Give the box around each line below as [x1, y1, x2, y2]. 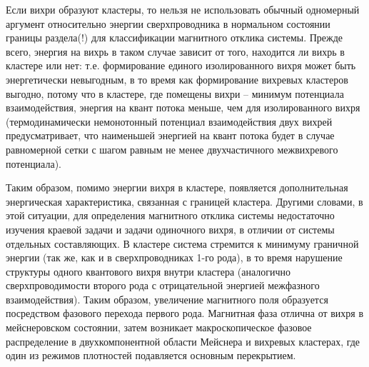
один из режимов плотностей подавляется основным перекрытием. [6, 348, 296, 363]
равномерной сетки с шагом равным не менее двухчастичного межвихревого [6, 141, 338, 156]
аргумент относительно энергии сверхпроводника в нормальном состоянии [6, 16, 330, 31]
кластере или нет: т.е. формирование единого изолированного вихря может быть [6, 58, 356, 73]
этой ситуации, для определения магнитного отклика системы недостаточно [6, 208, 335, 223]
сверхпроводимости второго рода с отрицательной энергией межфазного [6, 278, 320, 293]
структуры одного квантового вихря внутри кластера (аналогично [6, 263, 291, 278]
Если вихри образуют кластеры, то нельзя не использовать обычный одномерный [6, 2, 360, 16]
